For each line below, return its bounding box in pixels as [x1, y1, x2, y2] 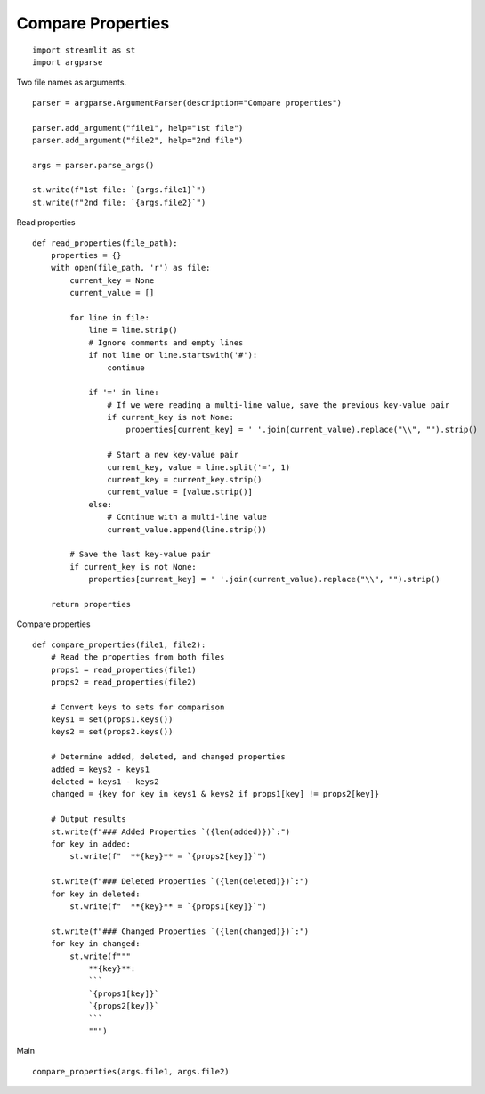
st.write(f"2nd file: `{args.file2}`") [32, 197, 206, 207]
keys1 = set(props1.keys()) [50, 715, 174, 725]
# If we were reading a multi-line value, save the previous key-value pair [107, 400, 450, 409]
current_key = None [69, 275, 155, 285]
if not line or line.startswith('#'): [88, 350, 258, 361]
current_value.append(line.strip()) [107, 524, 267, 534]
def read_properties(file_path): [32, 238, 178, 248]
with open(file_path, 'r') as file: [50, 263, 211, 273]
